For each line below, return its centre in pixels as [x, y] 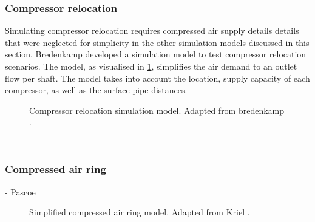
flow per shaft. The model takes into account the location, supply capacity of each [157, 78]
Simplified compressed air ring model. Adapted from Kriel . [140, 212]
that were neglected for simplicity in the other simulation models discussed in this [157, 42]
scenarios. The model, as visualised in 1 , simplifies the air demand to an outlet [151, 66]
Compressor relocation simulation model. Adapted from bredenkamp [157, 110]
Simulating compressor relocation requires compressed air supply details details [152, 31]
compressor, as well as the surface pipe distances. [96, 90]
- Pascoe [20, 191]
